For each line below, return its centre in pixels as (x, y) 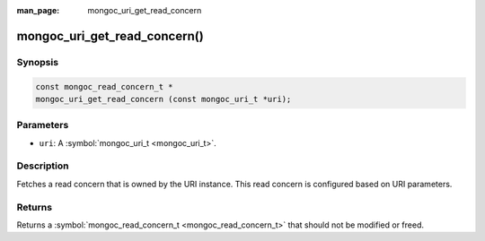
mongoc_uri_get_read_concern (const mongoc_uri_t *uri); (163, 99)
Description (43, 166)
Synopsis (37, 62)
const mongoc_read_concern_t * (105, 86)
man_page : (38, 10)
